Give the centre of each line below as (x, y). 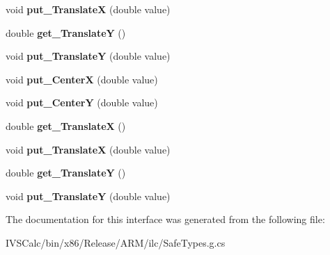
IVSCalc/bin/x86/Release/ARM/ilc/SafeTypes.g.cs (116, 242)
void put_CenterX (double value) (82, 79)
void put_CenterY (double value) (82, 102)
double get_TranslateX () (66, 125)
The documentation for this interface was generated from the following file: (165, 219)
